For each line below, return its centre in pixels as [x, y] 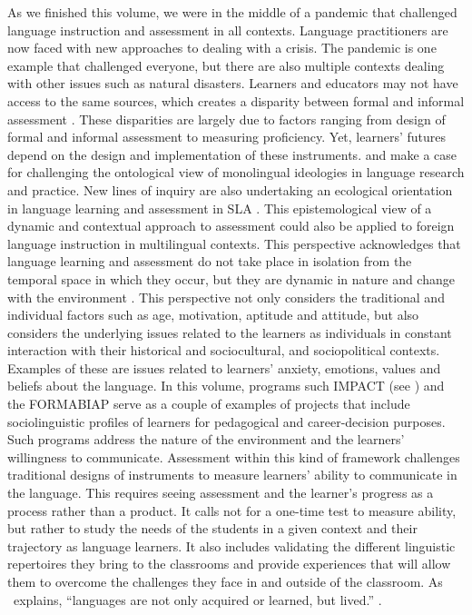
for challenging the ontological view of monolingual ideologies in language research [236, 172]
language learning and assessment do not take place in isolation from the [210, 261]
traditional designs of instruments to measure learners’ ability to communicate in [232, 475]
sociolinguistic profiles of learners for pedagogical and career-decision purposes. [226, 421]
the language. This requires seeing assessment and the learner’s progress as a [221, 493]
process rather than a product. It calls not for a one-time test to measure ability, [232, 510]
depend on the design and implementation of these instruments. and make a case [232, 154]
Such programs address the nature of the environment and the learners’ [206, 439]
